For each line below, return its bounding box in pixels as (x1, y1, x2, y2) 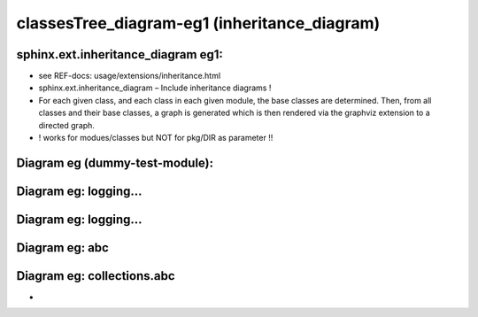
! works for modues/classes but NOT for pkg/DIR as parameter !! (38, 133, 274, 143)
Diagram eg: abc (16, 240, 110, 255)
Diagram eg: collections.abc (16, 268, 176, 283)
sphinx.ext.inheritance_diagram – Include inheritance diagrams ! (38, 82, 272, 93)
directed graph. (38, 120, 95, 130)
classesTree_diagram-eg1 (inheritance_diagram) (16, 13, 381, 33)
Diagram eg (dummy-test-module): (16, 155, 214, 170)
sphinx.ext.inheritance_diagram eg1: (16, 47, 223, 62)
